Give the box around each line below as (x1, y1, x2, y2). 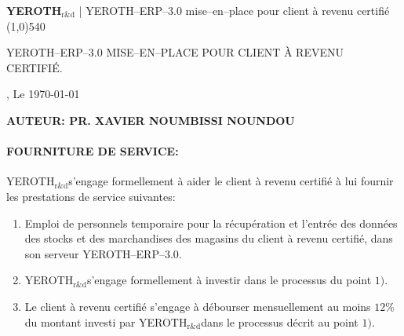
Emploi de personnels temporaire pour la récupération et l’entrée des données (24, 214, 398, 231)
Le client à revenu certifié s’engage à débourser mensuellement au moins (24, 298, 371, 314)
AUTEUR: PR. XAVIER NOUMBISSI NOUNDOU (6, 111, 295, 128)
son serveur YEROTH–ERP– (24, 245, 165, 261)
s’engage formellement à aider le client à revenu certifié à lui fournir (68, 173, 394, 189)
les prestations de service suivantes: (6, 188, 176, 204)
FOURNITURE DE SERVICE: (6, 143, 179, 159)
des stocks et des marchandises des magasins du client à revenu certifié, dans (24, 230, 393, 247)
